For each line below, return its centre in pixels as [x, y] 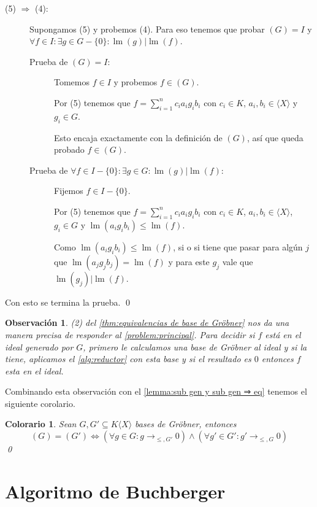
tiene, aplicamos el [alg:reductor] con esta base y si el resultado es [128, 359]
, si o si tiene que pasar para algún [238, 246]
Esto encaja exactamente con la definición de [138, 137]
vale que [238, 261]
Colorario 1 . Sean [41, 424]
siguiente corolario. [40, 403]
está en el [283, 334]
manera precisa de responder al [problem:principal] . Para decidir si [130, 334]
